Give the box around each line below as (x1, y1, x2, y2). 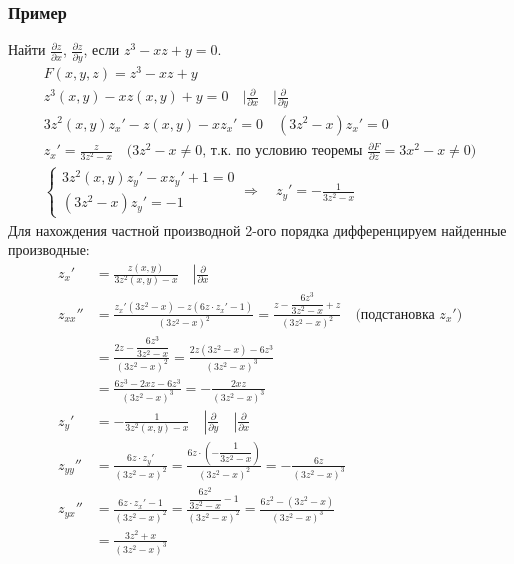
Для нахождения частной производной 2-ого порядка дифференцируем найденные (8, 219, 507, 240)
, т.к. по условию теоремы (202, 144, 363, 159)
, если (83, 39, 120, 60)
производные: (8, 239, 90, 260)
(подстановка (355, 307, 435, 322)
